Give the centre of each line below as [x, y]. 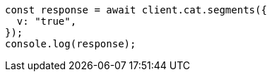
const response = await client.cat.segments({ [136, 10]
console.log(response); [71, 44]
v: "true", [47, 21]
